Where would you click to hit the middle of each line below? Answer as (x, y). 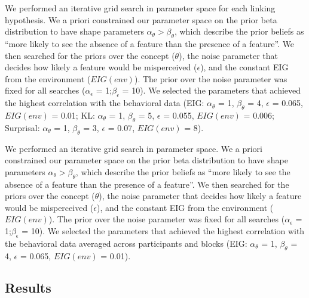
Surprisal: (22, 127)
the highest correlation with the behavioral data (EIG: (105, 103)
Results (28, 288)
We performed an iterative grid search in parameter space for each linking (140, 8)
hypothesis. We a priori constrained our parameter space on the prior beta (141, 19)
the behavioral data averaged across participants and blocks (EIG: (126, 243)
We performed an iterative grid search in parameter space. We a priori (134, 148)
